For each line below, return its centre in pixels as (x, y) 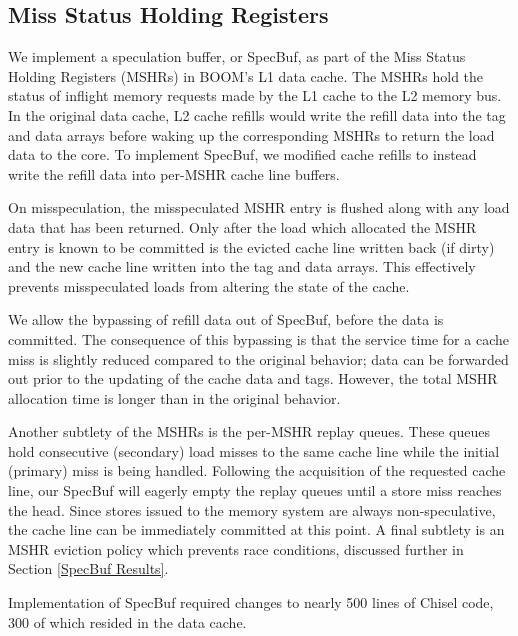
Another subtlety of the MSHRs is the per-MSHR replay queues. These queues (249, 431)
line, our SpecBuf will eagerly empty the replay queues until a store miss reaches (255, 490)
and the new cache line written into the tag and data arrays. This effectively (242, 266)
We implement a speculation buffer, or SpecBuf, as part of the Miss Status (237, 56)
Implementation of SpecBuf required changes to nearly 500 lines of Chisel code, (251, 602)
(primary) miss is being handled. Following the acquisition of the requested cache (257, 470)
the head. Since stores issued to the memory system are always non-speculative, (252, 509)
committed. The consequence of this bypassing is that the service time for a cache (258, 338)
